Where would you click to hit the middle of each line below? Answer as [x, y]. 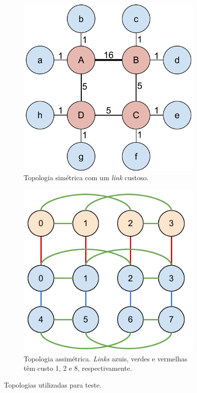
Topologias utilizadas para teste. [53, 384]
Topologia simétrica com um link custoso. [86, 177]
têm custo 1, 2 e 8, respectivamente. [78, 368]
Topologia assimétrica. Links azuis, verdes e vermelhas [106, 358]
